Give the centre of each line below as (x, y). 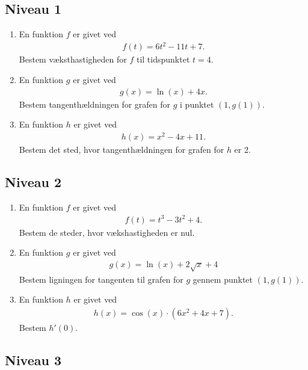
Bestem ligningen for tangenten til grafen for (101, 279)
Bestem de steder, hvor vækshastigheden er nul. (107, 232)
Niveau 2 (33, 181)
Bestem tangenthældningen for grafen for (95, 104)
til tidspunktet (163, 59)
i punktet (197, 104)
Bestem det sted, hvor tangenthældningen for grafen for (122, 149)
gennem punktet (223, 279)
